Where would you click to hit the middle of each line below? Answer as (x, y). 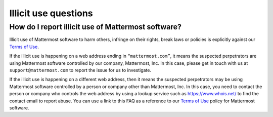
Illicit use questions (51, 13)
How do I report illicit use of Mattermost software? (96, 27)
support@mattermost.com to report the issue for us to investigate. (80, 70)
